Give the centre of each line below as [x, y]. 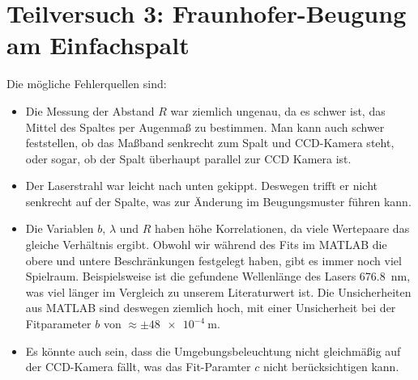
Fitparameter [58, 324]
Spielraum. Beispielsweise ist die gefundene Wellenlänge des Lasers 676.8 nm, [218, 276]
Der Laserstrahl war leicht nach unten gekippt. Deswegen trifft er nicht [202, 186]
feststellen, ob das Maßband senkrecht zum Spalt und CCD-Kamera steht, [210, 143]
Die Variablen [60, 228]
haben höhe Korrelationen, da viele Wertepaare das [282, 228]
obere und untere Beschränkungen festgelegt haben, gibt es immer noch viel [213, 260]
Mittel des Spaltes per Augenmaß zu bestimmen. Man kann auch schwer [205, 127]
